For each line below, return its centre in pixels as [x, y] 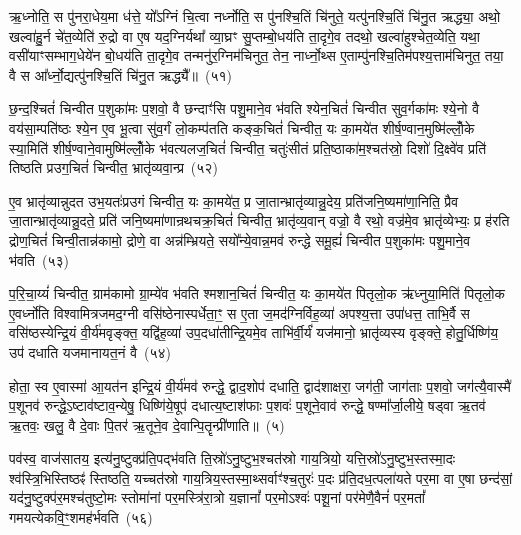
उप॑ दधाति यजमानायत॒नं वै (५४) [90, 351]
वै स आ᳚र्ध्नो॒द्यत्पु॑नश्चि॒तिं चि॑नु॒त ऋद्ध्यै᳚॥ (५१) [120, 74]
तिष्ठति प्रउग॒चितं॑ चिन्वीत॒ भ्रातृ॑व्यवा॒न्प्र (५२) [113, 167]
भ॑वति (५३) [39, 259]
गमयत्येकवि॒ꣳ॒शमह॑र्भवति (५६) [81, 517]
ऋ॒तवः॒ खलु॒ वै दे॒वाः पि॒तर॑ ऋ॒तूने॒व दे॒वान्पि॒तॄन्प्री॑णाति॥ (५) [147, 424]
